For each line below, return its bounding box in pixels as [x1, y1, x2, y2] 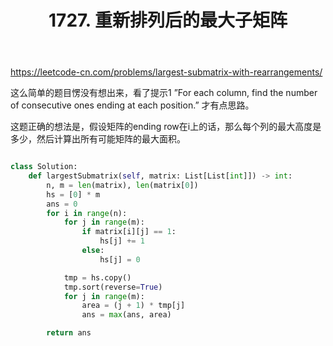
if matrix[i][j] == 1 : [81, 227, 177, 237]
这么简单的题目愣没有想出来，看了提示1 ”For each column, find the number [10, 87, 318, 99]
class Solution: [10, 162, 78, 172]
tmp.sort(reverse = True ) [63, 282, 163, 292]
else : [81, 246, 105, 256]
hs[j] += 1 [99, 236, 145, 246]
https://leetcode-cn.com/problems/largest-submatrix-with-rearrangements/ [10, 66, 323, 78]
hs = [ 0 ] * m [46, 189, 101, 200]
